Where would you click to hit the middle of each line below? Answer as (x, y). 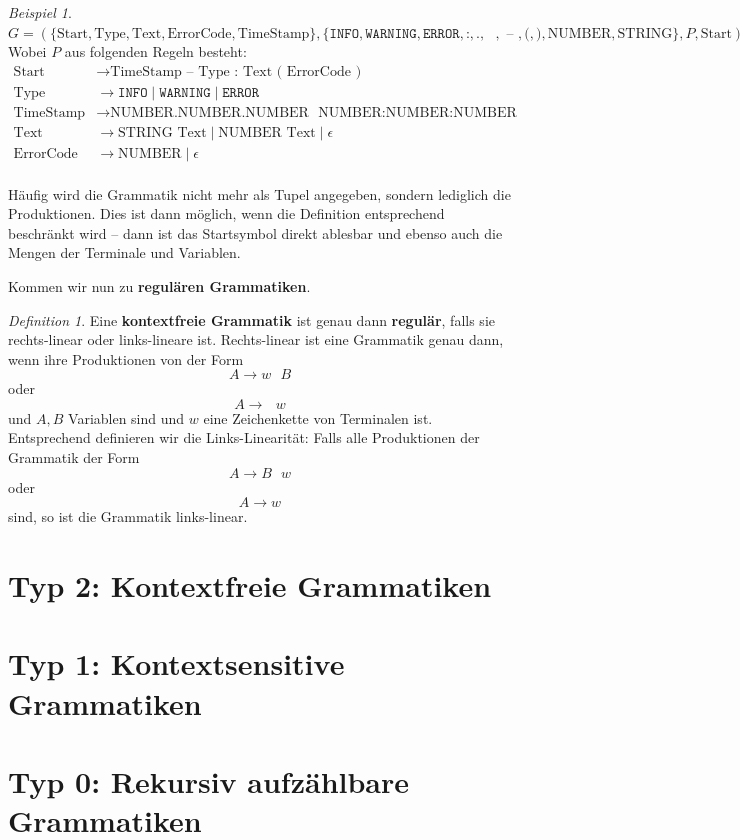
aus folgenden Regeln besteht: (155, 51)
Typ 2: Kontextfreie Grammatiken (250, 585)
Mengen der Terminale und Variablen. (124, 252)
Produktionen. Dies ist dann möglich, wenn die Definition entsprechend (226, 213)
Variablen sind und (126, 417)
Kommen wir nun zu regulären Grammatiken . (159, 285)
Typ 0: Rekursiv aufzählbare (209, 780)
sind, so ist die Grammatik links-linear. (128, 516)
